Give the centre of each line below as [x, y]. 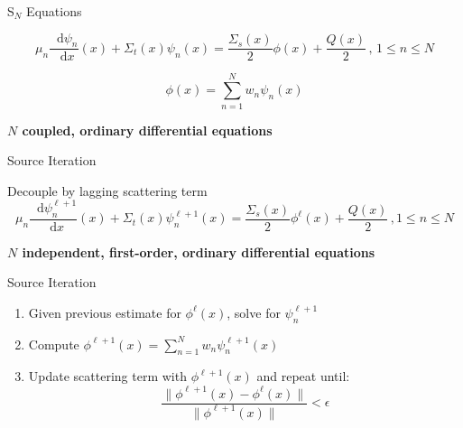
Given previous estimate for [105, 312]
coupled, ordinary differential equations [147, 130]
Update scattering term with [107, 376]
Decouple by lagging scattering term [107, 190]
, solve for [254, 312]
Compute [54, 344]
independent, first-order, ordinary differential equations [199, 251]
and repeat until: [303, 376]
